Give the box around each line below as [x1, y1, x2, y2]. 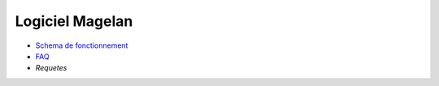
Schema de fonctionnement [35, 41, 128, 50]
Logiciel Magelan [15, 12, 133, 30]
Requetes [35, 63, 67, 73]
